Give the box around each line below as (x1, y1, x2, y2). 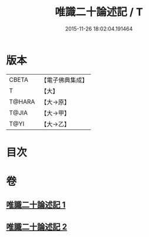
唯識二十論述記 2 (6, 222, 68, 232)
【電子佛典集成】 (41, 76, 88, 84)
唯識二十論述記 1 (6, 200, 66, 210)
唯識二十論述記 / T (55, 5, 143, 19)
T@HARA (9, 98, 35, 106)
